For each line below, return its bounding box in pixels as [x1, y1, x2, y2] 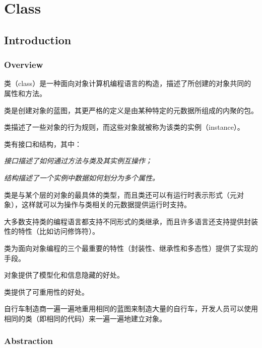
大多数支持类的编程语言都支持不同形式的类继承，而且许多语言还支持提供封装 [4, 216, 258, 226]
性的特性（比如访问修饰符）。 [4, 226, 99, 236]
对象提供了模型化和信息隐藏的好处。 [4, 270, 124, 280]
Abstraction [4, 334, 53, 347]
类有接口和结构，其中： [4, 138, 82, 149]
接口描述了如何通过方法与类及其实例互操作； [4, 155, 152, 166]
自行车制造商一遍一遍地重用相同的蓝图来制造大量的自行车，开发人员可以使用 [4, 303, 258, 314]
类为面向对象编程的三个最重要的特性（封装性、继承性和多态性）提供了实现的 [4, 242, 258, 253]
